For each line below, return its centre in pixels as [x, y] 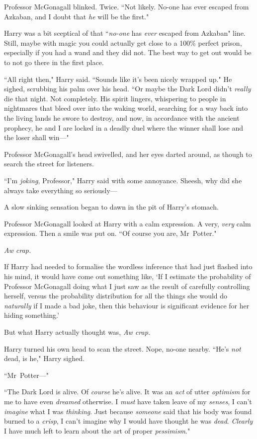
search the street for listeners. [49, 164]
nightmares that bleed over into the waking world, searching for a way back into [126, 108]
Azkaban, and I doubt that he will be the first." [77, 16]
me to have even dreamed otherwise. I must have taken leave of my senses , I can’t [128, 401]
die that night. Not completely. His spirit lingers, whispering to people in [115, 98]
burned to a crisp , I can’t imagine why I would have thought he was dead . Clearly [128, 421]
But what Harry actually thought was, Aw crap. [77, 332]
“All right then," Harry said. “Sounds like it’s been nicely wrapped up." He [118, 79]
